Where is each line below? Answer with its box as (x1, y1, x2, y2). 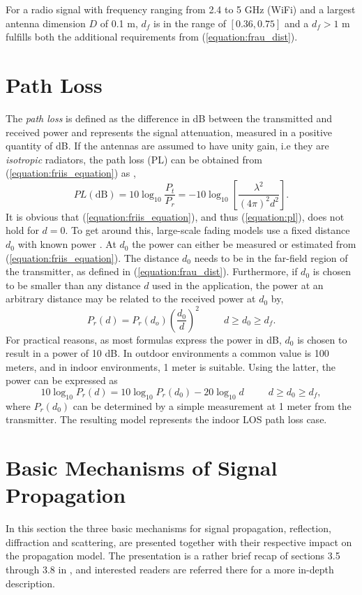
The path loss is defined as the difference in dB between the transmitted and (6, 110, 333, 125)
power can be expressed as (6, 373, 118, 388)
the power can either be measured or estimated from (132, 237, 356, 251)
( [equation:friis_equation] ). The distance (6, 250, 179, 265)
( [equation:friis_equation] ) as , (6, 166, 136, 180)
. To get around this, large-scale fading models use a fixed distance (65, 223, 350, 237)
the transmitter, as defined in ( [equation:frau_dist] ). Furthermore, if (6, 264, 298, 279)
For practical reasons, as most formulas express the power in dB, (6, 332, 282, 346)
